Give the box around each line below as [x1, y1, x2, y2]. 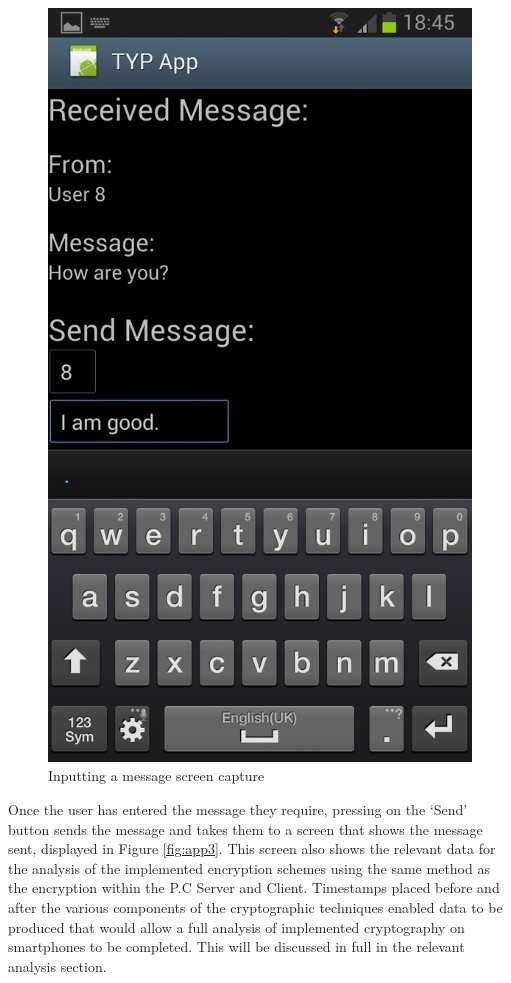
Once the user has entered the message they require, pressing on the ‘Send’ [8, 798, 468, 819]
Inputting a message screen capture [48, 765, 265, 786]
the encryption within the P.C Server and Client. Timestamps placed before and [8, 877, 500, 898]
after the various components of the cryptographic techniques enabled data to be [8, 896, 503, 917]
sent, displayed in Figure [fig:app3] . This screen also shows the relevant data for [8, 838, 496, 859]
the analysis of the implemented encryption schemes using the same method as [8, 857, 490, 878]
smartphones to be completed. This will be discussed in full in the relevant [8, 936, 465, 957]
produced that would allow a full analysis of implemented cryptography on [8, 916, 465, 937]
